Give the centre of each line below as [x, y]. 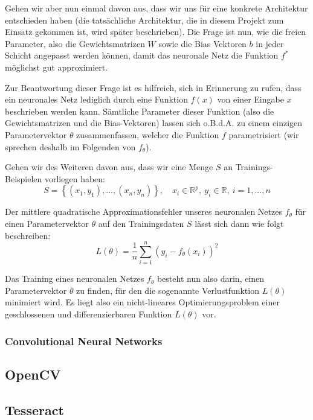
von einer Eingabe [250, 99]
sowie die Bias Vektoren [202, 43]
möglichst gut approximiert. [56, 67]
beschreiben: [28, 235]
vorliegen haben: [75, 178]
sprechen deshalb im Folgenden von [70, 146]
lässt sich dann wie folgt [239, 223]
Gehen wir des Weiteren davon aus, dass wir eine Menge [109, 167]
